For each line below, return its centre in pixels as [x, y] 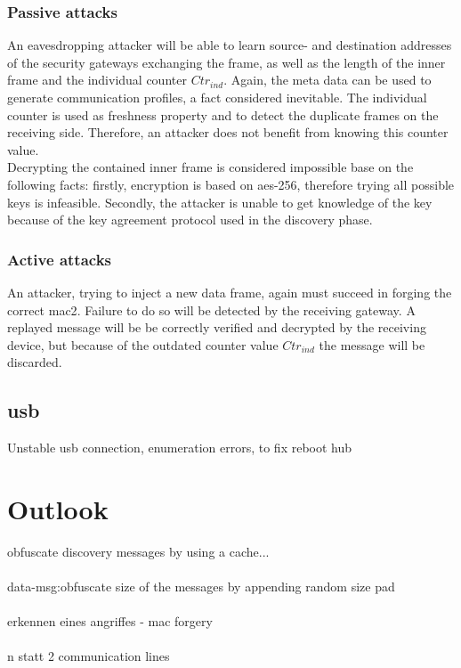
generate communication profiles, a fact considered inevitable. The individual [217, 97]
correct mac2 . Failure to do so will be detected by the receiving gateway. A [211, 310]
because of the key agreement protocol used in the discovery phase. [190, 220]
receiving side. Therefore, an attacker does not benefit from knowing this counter [228, 132]
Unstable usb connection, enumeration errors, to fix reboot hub [180, 448]
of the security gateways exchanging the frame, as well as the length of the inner [226, 62]
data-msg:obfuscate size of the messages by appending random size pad [201, 587]
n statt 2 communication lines [89, 656]
